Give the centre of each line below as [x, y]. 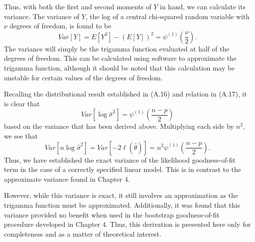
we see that [21, 135]
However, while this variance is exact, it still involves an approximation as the [121, 195]
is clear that [22, 103]
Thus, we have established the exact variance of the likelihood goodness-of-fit [120, 159]
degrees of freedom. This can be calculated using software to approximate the [120, 58]
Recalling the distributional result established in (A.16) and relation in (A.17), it [126, 94]
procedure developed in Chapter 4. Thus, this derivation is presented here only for [127, 224]
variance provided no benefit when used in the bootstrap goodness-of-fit [112, 214]
